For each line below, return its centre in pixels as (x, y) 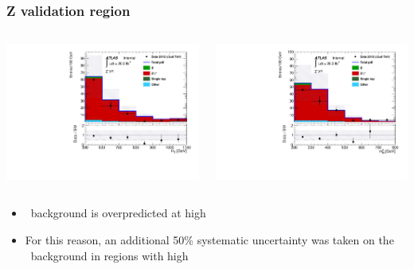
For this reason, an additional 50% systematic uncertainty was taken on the (209, 240)
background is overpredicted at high (118, 213)
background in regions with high (109, 255)
